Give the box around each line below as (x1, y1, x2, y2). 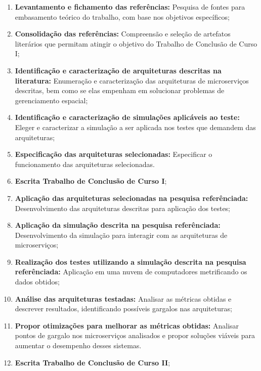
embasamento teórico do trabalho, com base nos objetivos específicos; (15, 11, 230, 22)
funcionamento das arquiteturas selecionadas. (15, 158, 155, 169)
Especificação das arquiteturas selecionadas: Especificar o (15, 149, 212, 159)
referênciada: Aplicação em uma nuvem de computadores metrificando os (15, 266, 247, 277)
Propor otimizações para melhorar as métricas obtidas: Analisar (15, 320, 239, 331)
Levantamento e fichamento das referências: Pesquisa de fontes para (15, 2, 245, 12)
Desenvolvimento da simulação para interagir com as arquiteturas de (15, 229, 228, 240)
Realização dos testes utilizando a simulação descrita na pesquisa (15, 256, 246, 267)
